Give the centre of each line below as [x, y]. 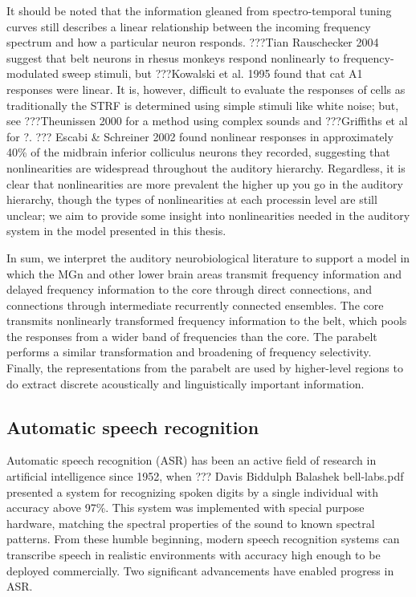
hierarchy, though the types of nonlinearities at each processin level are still [192, 199]
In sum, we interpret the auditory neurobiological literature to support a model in [208, 257]
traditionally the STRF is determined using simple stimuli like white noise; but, [203, 105]
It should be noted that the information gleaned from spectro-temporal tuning [199, 10]
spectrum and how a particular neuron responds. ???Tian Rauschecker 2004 [193, 42]
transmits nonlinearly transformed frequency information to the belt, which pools [207, 321]
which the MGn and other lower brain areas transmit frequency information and [204, 273]
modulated [33, 73]
